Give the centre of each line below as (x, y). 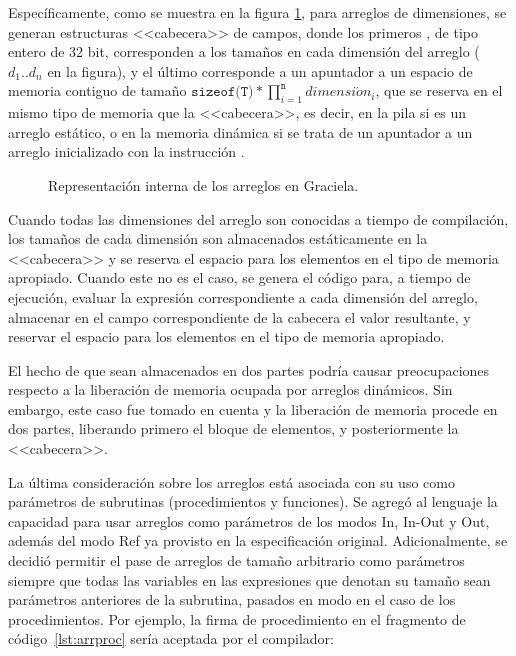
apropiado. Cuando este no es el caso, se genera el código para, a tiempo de (239, 277)
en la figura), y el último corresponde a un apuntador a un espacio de (260, 70)
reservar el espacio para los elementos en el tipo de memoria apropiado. (226, 336)
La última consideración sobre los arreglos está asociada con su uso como (231, 481)
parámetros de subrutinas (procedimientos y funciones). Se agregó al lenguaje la (253, 501)
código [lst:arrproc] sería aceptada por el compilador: (171, 638)
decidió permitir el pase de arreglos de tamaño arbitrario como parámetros (236, 560)
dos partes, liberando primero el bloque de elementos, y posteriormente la (233, 428)
